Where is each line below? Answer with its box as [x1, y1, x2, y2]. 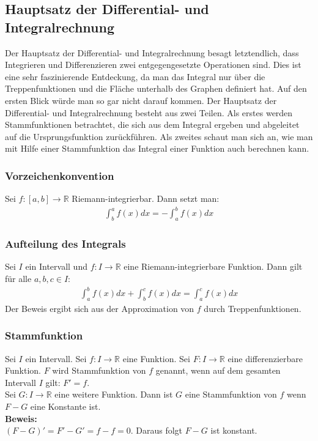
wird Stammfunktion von [52, 364, 146, 377]
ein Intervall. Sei [25, 352, 87, 365]
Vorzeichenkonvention [5, 168, 114, 183]
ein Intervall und [25, 260, 87, 273]
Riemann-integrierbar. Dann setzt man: [72, 192, 220, 205]
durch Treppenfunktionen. [204, 302, 301, 314]
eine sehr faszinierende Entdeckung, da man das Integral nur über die [5, 70, 265, 83]
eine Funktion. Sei [122, 352, 190, 365]
